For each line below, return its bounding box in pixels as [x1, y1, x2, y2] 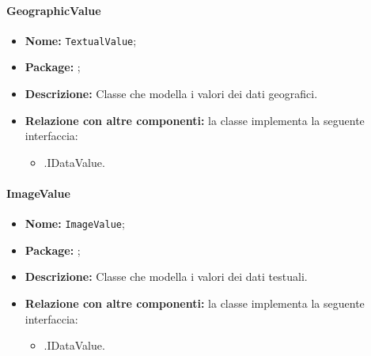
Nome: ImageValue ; [25, 215, 125, 232]
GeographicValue [6, 2, 101, 18]
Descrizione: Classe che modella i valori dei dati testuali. [25, 268, 308, 285]
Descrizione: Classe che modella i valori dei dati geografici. [25, 85, 318, 102]
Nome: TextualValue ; [25, 32, 137, 48]
